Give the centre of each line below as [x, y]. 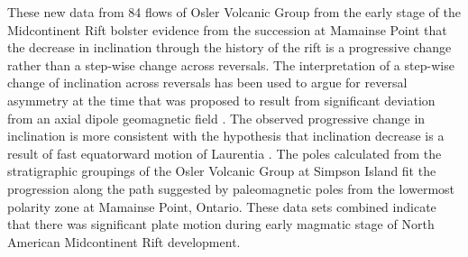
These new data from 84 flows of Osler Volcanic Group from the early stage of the [234, 12]
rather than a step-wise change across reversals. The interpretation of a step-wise [231, 64]
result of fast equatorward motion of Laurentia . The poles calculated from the [225, 153]
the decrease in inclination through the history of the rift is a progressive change [229, 47]
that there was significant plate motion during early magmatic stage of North [221, 224]
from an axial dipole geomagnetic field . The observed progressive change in [216, 118]
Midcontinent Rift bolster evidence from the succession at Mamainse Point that [227, 29]
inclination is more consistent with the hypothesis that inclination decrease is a [226, 136]
